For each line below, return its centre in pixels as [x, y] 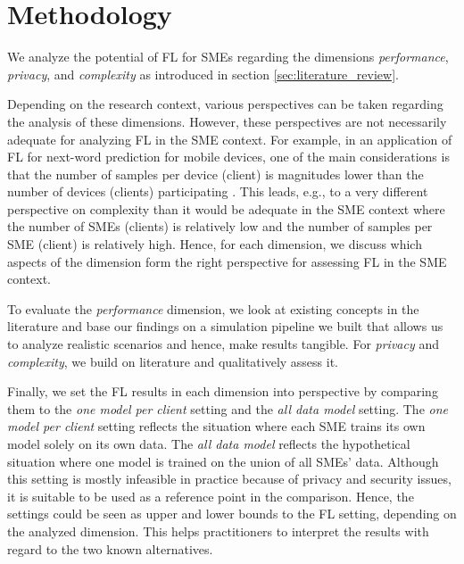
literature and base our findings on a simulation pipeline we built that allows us [225, 326]
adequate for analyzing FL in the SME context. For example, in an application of [230, 139]
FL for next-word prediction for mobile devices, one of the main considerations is [228, 157]
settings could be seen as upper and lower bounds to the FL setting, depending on [232, 514]
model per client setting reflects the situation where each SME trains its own [216, 426]
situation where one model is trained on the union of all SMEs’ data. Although [223, 461]
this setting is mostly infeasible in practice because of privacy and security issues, [229, 479]
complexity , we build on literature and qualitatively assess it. [173, 361]
